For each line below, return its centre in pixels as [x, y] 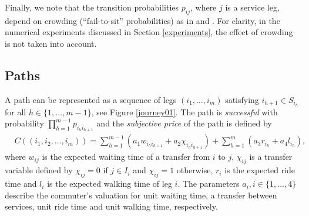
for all [16, 112]
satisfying [242, 99]
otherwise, [195, 170]
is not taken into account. [51, 43]
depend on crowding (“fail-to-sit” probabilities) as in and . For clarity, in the [142, 20]
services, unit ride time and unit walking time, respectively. [111, 206]
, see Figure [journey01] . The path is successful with [184, 112]
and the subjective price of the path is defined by [184, 123]
